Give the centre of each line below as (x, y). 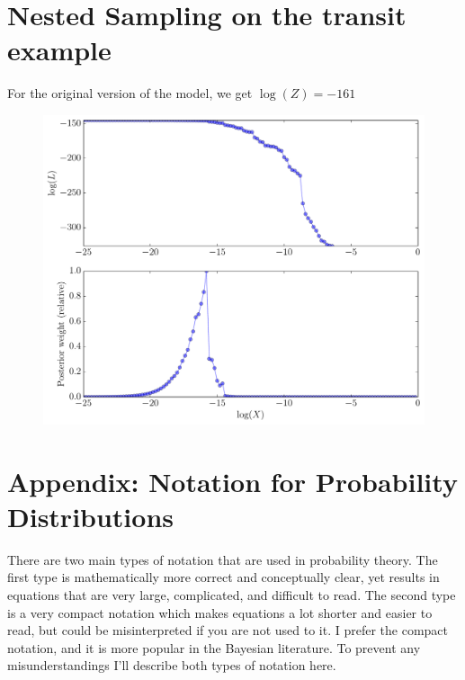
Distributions (90, 516)
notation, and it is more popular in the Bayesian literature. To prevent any (214, 647)
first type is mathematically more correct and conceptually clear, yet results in (224, 577)
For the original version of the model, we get (130, 93)
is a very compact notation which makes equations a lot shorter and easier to (220, 612)
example (59, 50)
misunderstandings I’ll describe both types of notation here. (172, 665)
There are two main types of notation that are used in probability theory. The (223, 559)
